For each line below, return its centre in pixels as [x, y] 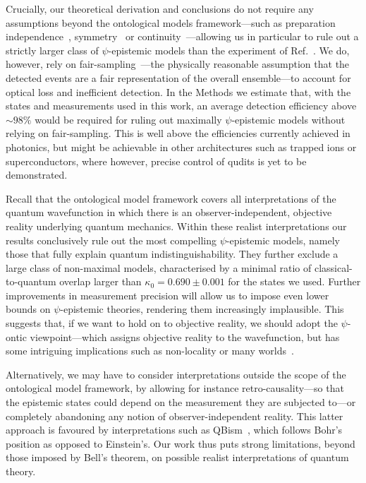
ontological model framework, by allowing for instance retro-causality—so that [175, 388]
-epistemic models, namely [283, 240]
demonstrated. [37, 175]
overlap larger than [100, 281]
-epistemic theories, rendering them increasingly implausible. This [202, 309]
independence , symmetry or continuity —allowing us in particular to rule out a [182, 36]
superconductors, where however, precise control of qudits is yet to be [156, 161]
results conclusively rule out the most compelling [111, 240]
